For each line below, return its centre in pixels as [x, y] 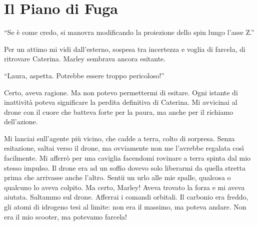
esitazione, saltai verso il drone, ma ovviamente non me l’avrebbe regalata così [124, 148]
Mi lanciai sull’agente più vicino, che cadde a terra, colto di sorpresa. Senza [119, 138]
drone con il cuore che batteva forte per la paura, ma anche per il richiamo [118, 112]
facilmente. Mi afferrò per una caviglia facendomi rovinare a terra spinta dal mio [127, 158]
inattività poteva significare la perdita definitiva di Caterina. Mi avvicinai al [121, 102]
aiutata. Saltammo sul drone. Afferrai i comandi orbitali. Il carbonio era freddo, [126, 197]
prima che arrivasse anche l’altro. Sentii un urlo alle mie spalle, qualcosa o [117, 177]
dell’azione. [21, 121]
